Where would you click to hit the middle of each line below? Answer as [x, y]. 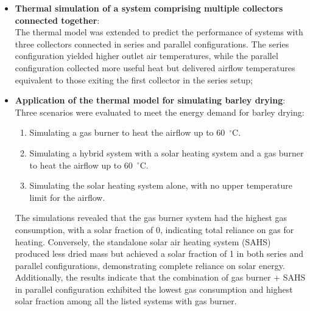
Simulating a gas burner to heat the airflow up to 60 [127, 132]
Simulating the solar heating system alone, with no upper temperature [161, 185]
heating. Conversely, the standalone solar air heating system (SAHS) [143, 241]
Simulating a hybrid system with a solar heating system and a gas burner [167, 152]
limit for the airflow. [67, 197]
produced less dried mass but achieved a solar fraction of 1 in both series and [159, 253]
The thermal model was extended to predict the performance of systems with [159, 32]
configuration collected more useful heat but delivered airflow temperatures [155, 67]
